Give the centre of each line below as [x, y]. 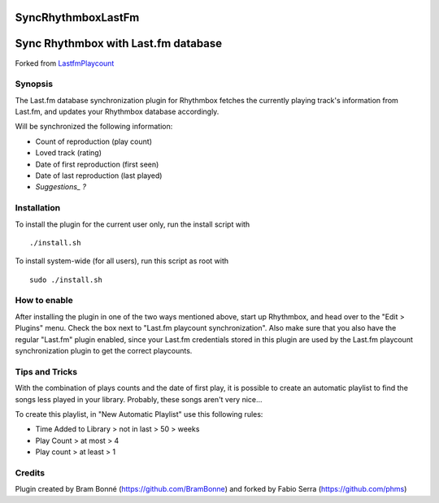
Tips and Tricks [46, 371]
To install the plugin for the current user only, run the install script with [133, 224]
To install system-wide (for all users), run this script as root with [122, 261]
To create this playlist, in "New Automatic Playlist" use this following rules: [139, 414]
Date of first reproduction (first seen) [97, 164]
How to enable [44, 301]
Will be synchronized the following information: [94, 127]
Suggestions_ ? [61, 187]
